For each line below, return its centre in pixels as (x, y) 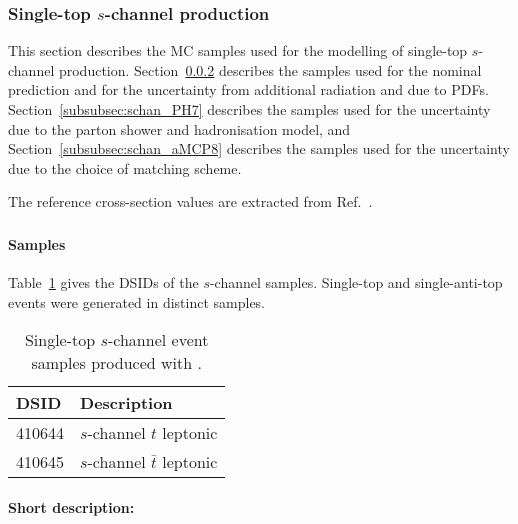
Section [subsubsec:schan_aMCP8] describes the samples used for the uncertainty (259, 148)
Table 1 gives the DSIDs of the (103, 282)
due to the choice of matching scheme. (125, 167)
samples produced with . (116, 363)
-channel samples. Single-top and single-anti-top (356, 282)
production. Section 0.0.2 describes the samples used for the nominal (270, 69)
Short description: (71, 506)
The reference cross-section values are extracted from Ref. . (190, 201)
